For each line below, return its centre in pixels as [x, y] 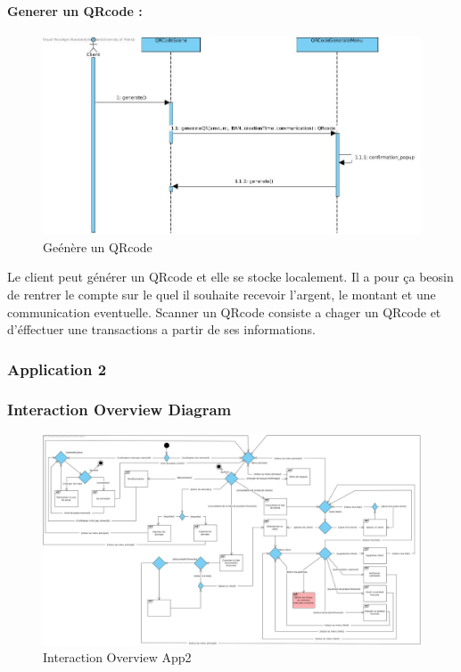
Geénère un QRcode [98, 246]
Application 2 [57, 369]
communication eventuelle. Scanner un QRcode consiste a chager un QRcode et [224, 311]
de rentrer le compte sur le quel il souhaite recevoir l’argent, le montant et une [222, 294]
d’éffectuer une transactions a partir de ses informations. [161, 329]
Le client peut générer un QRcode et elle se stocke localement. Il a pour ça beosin [230, 277]
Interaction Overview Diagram [119, 410]
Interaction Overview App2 [117, 657]
